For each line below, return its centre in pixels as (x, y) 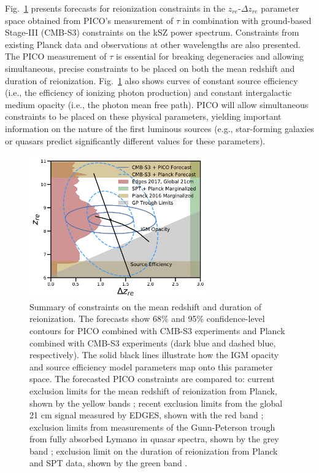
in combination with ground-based (247, 20)
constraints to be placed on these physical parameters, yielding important (143, 116)
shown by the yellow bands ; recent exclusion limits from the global (156, 403)
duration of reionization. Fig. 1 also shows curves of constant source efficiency (152, 80)
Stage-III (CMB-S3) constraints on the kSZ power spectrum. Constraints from (152, 32)
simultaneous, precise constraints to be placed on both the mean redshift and (150, 68)
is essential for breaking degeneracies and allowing (210, 56)
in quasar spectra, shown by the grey (209, 439)
